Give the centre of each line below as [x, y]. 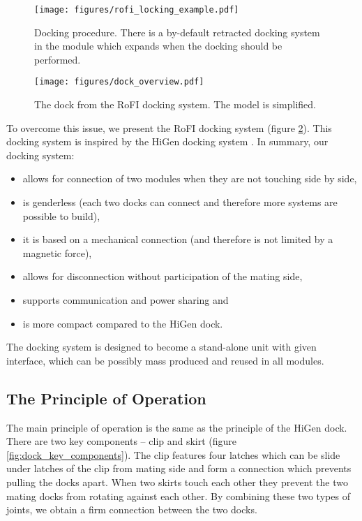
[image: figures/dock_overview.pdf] [119, 82]
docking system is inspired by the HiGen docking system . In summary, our [167, 141]
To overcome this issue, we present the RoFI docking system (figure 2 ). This [169, 127]
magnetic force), [57, 252]
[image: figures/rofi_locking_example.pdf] [137, 10]
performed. [58, 59]
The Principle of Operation [106, 398]
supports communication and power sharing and [126, 300]
